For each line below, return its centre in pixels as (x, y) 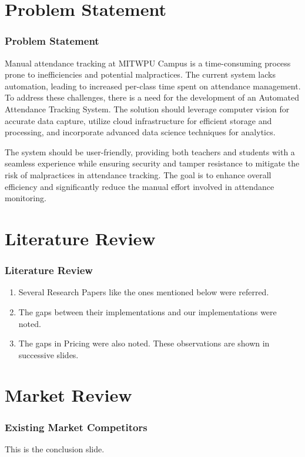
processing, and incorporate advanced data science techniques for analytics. (140, 132)
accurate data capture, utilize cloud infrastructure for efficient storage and (138, 120)
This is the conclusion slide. (55, 448)
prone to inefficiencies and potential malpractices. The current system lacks (140, 74)
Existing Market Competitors (76, 427)
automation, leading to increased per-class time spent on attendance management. (153, 86)
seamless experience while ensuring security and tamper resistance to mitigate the (152, 163)
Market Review (68, 395)
